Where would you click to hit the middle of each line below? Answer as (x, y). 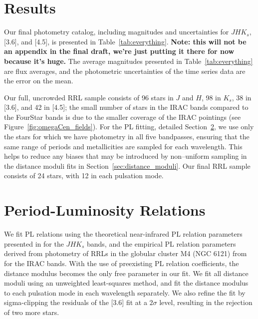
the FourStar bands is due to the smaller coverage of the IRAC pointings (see (123, 117)
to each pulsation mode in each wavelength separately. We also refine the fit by (125, 292)
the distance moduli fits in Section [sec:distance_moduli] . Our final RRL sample (127, 165)
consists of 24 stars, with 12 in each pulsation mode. (84, 175)
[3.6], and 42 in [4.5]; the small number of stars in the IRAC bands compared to (126, 107)
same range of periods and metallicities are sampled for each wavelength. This (123, 146)
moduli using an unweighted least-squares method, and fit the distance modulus (126, 283)
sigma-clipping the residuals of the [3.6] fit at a (76, 302)
